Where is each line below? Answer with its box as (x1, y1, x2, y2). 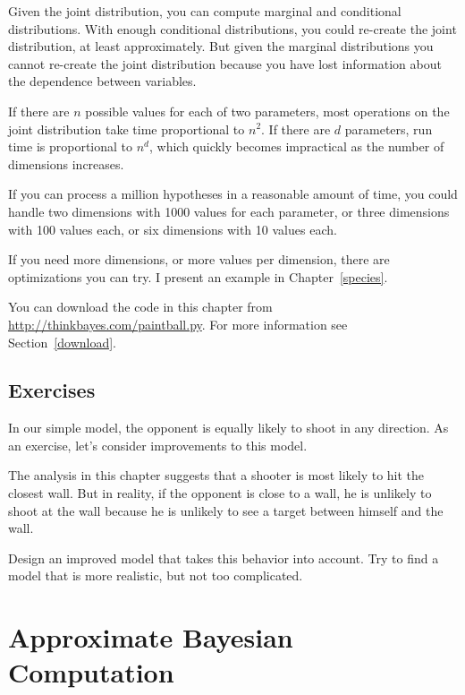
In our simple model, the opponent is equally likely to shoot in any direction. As (8, 418, 449, 437)
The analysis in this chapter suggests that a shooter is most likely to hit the (8, 466, 425, 485)
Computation (8, 654, 174, 691)
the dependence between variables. (8, 72, 197, 90)
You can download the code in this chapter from (8, 297, 273, 316)
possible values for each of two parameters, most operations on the (85, 101, 450, 120)
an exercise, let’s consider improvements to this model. (8, 435, 308, 454)
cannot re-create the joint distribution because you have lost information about (8, 54, 442, 73)
